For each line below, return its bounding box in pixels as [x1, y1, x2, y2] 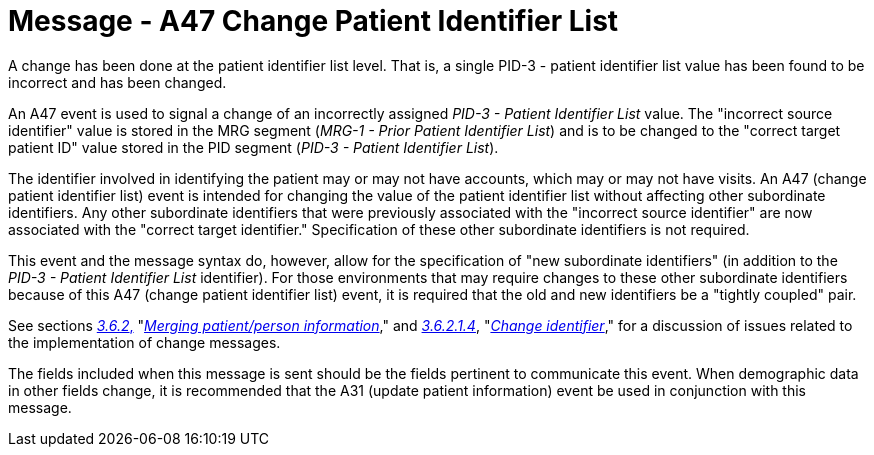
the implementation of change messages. [8, 333, 281, 351]
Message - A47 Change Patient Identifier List [8, 4, 619, 38]
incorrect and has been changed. [8, 73, 227, 91]
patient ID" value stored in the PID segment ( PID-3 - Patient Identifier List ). [8, 138, 499, 156]
